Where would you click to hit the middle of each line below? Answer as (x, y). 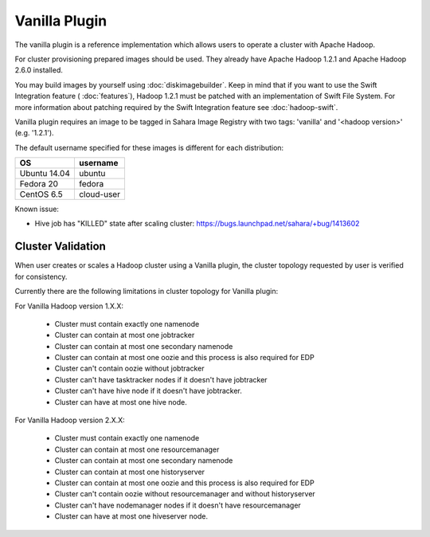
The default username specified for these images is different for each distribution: (149, 147)
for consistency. (41, 276)
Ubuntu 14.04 (45, 174)
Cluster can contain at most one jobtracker (125, 335)
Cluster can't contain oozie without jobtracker (129, 368)
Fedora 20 (39, 184)
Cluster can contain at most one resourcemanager (137, 449)
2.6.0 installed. (39, 70)
